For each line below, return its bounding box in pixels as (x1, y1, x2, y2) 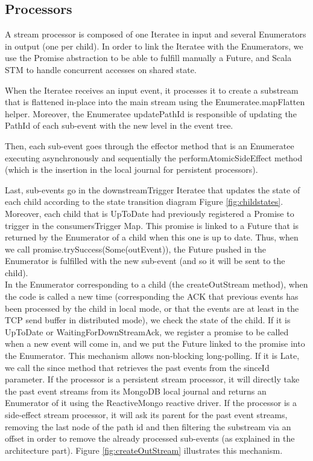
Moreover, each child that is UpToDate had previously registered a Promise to (5, 207, 294, 219)
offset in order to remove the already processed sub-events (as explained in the (5, 432, 295, 445)
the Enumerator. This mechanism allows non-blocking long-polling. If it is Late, (5, 349, 300, 362)
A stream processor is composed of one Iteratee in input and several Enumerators (5, 28, 306, 40)
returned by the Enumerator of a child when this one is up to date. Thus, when (5, 231, 299, 243)
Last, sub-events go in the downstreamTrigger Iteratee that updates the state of (5, 183, 300, 196)
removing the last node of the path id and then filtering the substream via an (5, 420, 291, 433)
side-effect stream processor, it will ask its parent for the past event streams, (5, 408, 288, 421)
